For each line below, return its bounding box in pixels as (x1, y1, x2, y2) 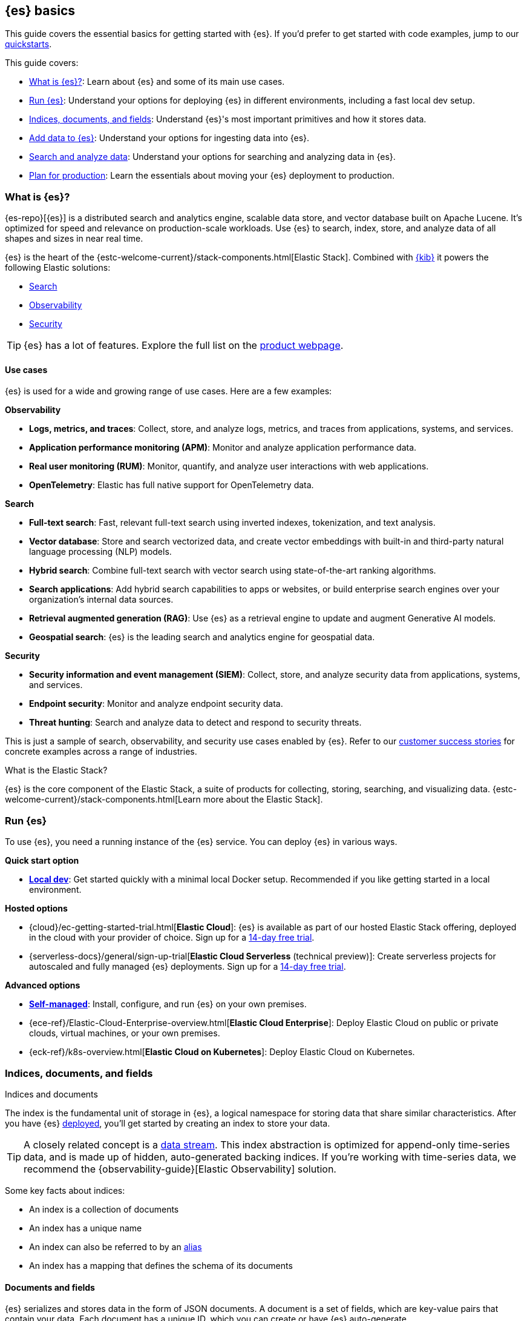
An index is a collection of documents (29, 1203, 179, 1214)
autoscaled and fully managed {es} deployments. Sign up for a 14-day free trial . (29, 961, 346, 972)
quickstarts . (5, 39, 52, 50)
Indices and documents (5, 1088, 98, 1099)
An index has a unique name (29, 1222, 142, 1233)
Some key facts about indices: (5, 1185, 125, 1196)
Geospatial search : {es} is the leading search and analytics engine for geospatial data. (29, 632, 375, 643)
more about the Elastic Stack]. (203, 794, 323, 805)
